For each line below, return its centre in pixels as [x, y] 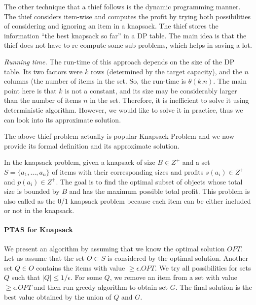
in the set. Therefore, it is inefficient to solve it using [169, 100]
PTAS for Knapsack [39, 229]
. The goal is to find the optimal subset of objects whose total [149, 181]
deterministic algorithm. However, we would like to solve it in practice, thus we [124, 109]
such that [26, 277]
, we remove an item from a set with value [174, 277]
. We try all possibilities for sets [203, 267]
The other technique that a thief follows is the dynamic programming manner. [122, 6]
